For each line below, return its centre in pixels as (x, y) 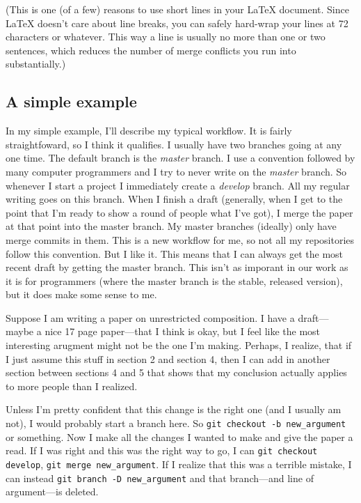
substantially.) (36, 64)
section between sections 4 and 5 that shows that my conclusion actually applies (176, 372)
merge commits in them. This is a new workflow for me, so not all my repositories (180, 239)
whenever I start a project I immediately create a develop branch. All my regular (178, 185)
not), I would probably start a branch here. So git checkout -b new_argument (176, 423)
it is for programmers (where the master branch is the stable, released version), (174, 280)
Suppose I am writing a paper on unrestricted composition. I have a (150, 317)
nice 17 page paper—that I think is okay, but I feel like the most (183, 331)
